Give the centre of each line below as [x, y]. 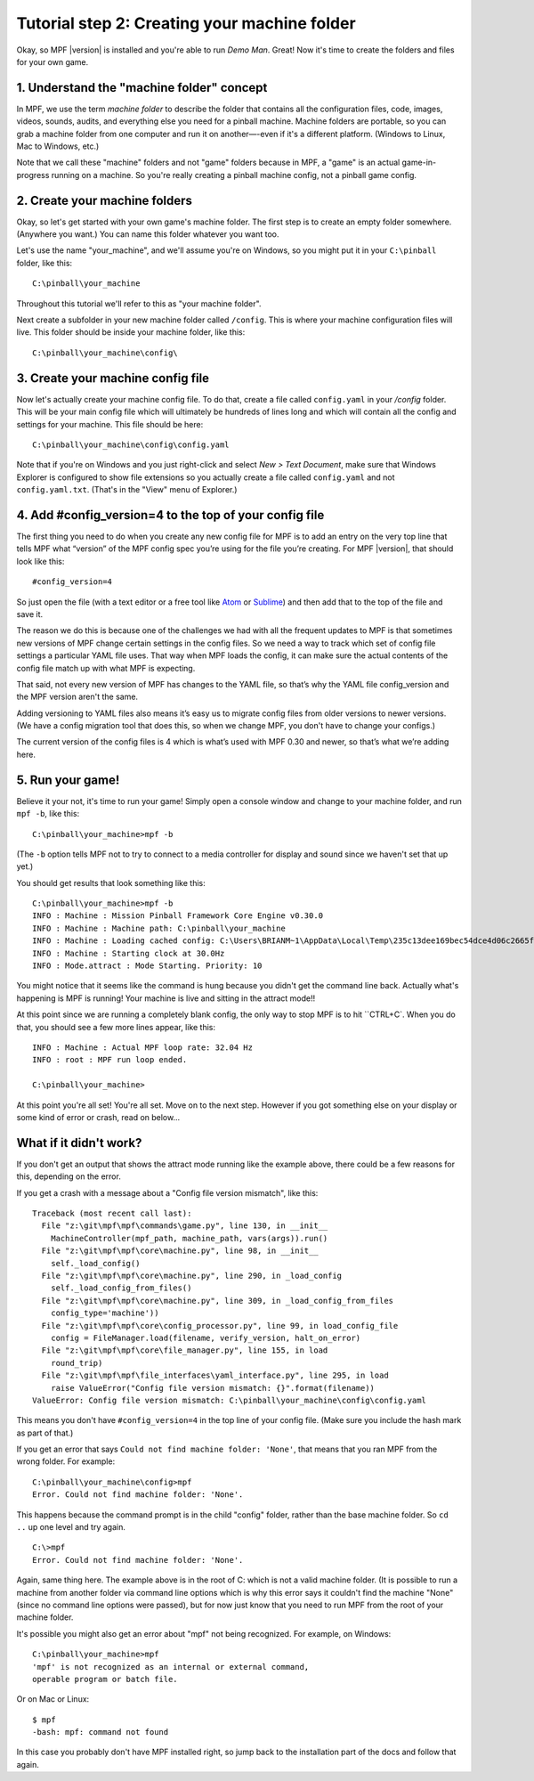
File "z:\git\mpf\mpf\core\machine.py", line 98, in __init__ [180, 1251]
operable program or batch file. [105, 1679]
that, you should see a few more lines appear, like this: [116, 1027]
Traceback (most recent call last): [112, 1214]
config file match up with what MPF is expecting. [106, 668]
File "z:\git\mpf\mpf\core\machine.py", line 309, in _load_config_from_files [218, 1301]
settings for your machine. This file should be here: [110, 424]
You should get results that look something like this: [111, 882]
